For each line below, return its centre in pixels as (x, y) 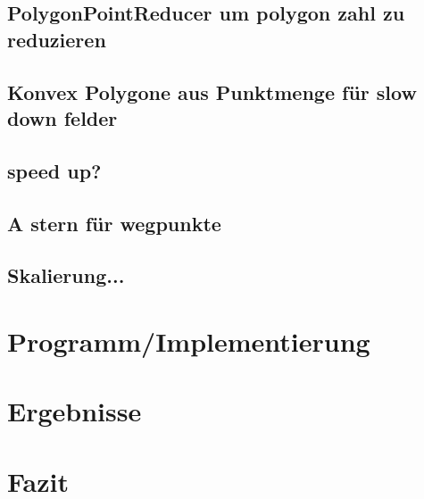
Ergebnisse (75, 411)
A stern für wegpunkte (114, 223)
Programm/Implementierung (189, 341)
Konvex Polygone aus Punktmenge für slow (212, 91)
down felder (62, 117)
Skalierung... (66, 275)
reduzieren (57, 39)
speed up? (54, 170)
